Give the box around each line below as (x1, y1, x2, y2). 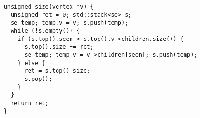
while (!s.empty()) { (10, 27, 80, 34)
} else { (17, 59, 45, 66)
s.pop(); (24, 75, 52, 82)
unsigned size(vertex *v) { (3, 3, 94, 10)
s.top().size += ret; (24, 43, 94, 51)
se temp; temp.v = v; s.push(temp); (10, 19, 129, 26)
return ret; (10, 99, 49, 106)
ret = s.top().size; (24, 67, 90, 75)
